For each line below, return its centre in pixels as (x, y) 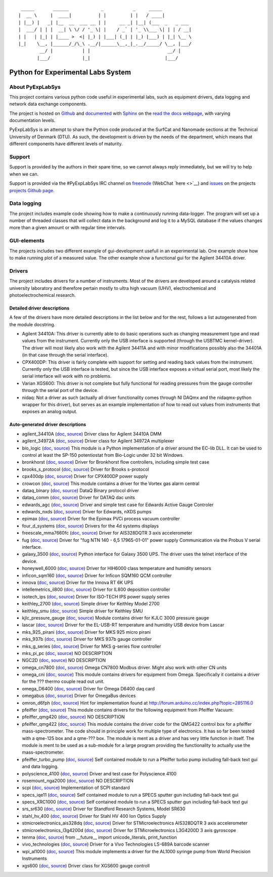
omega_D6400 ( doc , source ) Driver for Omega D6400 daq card (88, 688)
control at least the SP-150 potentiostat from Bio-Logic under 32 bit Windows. (103, 455)
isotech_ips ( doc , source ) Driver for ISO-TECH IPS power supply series (96, 596)
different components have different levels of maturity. (66, 144)
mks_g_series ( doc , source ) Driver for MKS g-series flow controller (92, 646)
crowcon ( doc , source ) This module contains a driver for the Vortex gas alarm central (111, 484)
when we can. (24, 174)
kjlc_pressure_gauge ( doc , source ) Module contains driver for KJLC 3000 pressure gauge (116, 618)
